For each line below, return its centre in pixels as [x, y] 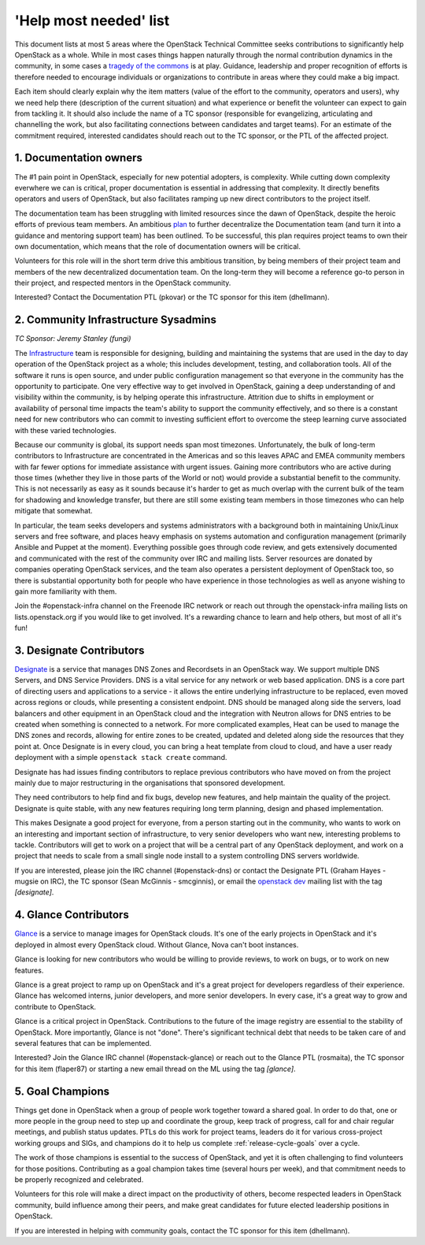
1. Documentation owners [79, 158]
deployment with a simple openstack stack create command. [121, 758]
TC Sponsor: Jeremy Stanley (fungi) [73, 339]
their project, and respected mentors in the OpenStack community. [123, 283]
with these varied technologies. [66, 430]
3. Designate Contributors [79, 650]
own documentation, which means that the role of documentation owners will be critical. [157, 246]
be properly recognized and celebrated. [79, 1179]
